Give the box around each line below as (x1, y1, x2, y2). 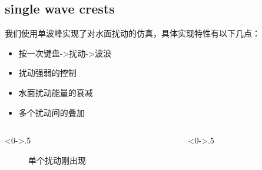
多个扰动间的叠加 (18, 106, 85, 118)
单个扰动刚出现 (28, 154, 86, 166)
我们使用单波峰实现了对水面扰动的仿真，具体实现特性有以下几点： (5, 27, 260, 39)
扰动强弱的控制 (18, 66, 77, 79)
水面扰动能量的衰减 (18, 86, 93, 98)
